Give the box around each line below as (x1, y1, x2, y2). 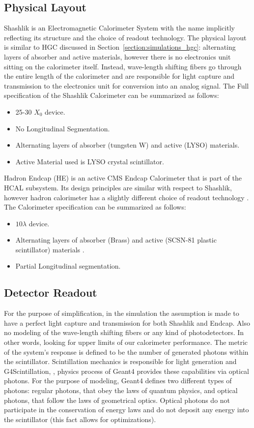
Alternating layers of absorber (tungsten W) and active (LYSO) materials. (15, 140, 240, 150)
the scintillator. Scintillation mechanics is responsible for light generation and (4, 356, 237, 367)
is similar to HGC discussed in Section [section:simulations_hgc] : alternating (4, 42, 236, 52)
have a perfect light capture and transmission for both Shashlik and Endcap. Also (4, 317, 250, 328)
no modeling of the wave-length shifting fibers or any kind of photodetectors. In (4, 327, 244, 337)
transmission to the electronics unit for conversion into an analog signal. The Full (4, 80, 249, 91)
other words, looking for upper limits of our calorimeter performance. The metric (4, 337, 248, 347)
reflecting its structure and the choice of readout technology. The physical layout (4, 32, 247, 42)
